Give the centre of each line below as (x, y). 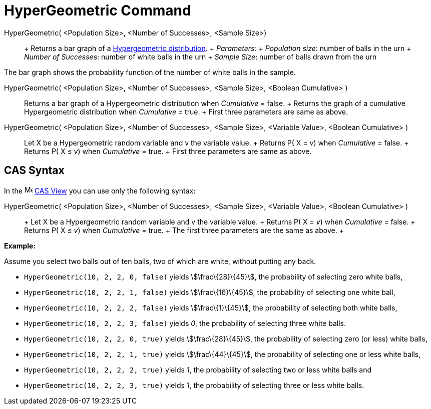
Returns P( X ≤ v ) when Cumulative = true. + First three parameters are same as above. (168, 151)
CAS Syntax (34, 170)
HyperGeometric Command (98, 10)
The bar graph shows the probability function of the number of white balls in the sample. (150, 72)
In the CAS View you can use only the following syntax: (100, 190)
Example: (20, 245)
